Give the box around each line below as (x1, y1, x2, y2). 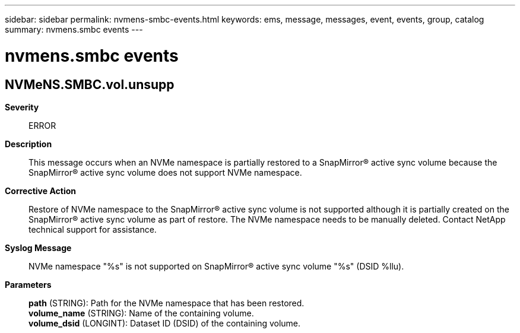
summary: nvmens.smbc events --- (5, 24, 143, 34)
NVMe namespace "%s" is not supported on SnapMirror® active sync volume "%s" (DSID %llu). (28, 261, 404, 271)
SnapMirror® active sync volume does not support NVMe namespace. (28, 167, 302, 177)
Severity (5, 102, 39, 112)
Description (5, 138, 52, 149)
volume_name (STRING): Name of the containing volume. (28, 307, 254, 318)
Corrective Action (5, 185, 76, 196)
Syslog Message (5, 242, 72, 253)
